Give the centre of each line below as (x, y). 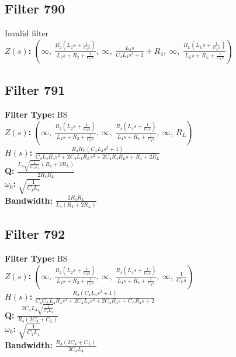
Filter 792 (35, 234)
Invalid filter (27, 33)
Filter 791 (35, 90)
